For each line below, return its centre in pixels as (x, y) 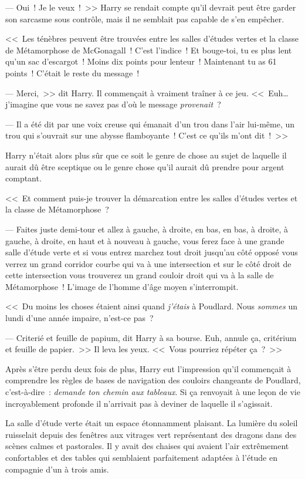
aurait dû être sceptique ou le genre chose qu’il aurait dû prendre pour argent (145, 166)
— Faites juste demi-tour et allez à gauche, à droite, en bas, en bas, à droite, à (147, 229)
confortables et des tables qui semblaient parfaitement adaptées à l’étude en (141, 457)
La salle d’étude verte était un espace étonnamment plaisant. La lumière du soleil (152, 423)
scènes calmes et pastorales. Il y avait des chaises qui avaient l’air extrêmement (147, 446)
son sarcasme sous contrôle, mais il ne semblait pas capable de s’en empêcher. (145, 18)
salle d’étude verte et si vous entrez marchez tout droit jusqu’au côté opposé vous (152, 252)
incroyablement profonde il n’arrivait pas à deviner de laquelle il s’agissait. (139, 403)
